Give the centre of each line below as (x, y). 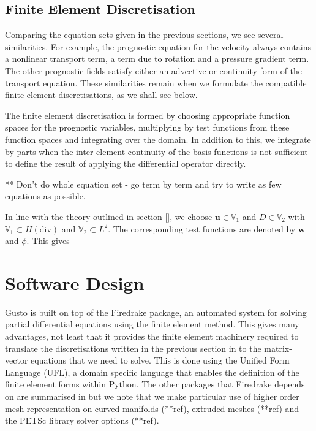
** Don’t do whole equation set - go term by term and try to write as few (143, 184)
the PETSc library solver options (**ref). (82, 420)
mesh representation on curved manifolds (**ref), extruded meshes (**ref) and (152, 408)
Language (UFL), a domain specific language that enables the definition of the (152, 372)
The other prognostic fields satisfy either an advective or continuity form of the (154, 70)
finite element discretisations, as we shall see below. (101, 95)
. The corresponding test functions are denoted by (202, 228)
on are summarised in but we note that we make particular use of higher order (152, 396)
